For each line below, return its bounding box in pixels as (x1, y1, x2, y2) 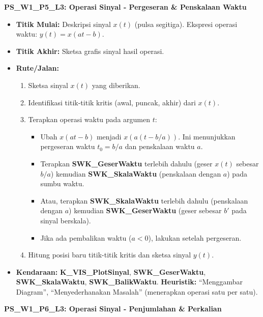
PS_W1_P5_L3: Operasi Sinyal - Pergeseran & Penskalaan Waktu (4, 2, 247, 12)
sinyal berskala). (40, 215, 91, 225)
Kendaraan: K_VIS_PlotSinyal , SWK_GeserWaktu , (16, 266, 206, 277)
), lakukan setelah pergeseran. (148, 232, 242, 243)
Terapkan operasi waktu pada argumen (28, 114, 150, 125)
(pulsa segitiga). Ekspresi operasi (134, 18, 238, 29)
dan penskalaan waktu (125, 141, 195, 152)
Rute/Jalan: (16, 63, 59, 73)
